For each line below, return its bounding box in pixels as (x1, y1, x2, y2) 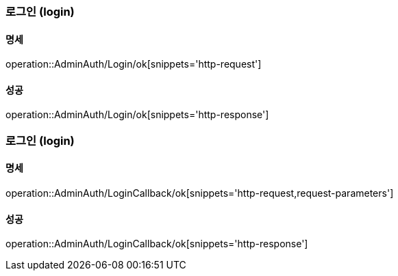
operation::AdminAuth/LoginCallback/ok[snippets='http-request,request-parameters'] (5, 187, 394, 199)
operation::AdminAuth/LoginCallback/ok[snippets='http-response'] (5, 238, 308, 250)
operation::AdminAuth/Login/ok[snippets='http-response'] (5, 109, 269, 121)
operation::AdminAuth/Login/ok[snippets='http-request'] (5, 58, 262, 70)
